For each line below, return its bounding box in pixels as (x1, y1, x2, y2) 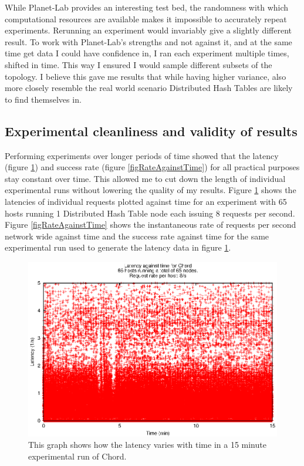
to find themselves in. (5, 93, 82, 105)
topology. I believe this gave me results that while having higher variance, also (5, 70, 286, 82)
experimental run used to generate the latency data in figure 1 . (5, 241, 231, 254)
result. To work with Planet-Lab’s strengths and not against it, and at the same (5, 35, 292, 48)
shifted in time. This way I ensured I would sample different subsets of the (5, 58, 272, 70)
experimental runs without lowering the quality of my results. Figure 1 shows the (5, 184, 296, 196)
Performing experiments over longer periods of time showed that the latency (5, 149, 279, 161)
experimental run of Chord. (28, 450, 127, 462)
